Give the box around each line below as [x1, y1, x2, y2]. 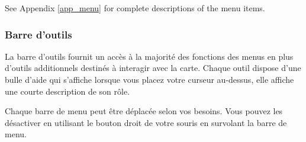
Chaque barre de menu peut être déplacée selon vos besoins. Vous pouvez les [5, 105, 283, 117]
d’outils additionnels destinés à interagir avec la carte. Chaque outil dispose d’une [5, 62, 301, 74]
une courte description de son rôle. [5, 85, 130, 97]
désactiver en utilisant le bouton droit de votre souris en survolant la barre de [5, 116, 287, 128]
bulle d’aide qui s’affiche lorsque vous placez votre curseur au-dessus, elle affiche [5, 73, 294, 85]
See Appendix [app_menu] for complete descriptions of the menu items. [5, 2, 265, 14]
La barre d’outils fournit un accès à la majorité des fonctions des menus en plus [5, 50, 294, 62]
